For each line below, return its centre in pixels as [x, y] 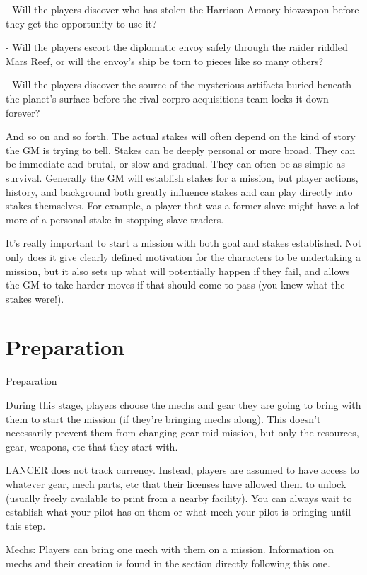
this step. [26, 525]
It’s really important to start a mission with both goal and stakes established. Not [184, 243]
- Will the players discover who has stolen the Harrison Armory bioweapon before [182, 9]
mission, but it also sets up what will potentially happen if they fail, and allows [178, 271]
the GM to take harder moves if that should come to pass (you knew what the [175, 285]
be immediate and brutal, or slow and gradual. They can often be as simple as [175, 164]
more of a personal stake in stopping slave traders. [115, 219]
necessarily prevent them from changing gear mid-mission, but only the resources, [182, 432]
